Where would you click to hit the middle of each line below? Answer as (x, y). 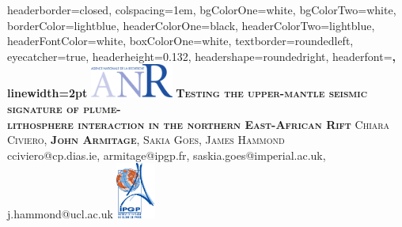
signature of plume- (64, 108)
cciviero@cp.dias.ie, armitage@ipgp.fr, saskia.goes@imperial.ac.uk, (167, 155)
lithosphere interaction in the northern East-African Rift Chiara (199, 124)
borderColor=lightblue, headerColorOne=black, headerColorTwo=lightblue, (191, 25)
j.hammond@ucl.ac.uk (60, 214)
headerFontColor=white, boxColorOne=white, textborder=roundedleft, (180, 41)
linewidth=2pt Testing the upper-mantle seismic (187, 93)
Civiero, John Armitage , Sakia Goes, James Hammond (146, 140)
